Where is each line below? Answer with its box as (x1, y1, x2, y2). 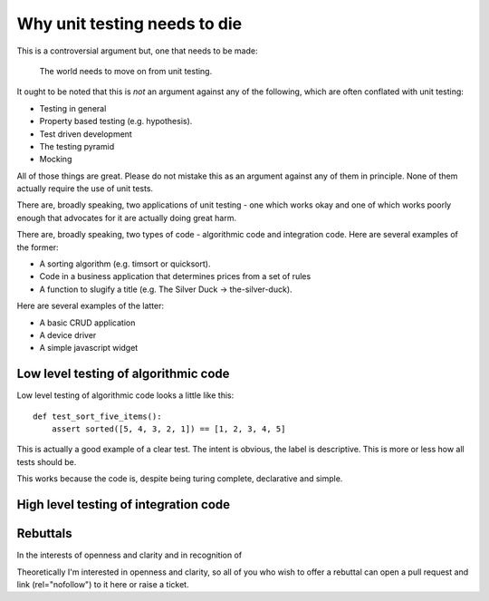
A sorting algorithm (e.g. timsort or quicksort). (39, 258, 211, 269)
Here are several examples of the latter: (16, 300, 165, 312)
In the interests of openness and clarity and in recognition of (16, 549, 243, 561)
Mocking (39, 154, 72, 165)
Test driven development (39, 128, 133, 140)
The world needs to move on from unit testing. (39, 65, 213, 76)
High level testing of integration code (16, 497, 231, 512)
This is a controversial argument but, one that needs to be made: (16, 45, 258, 56)
